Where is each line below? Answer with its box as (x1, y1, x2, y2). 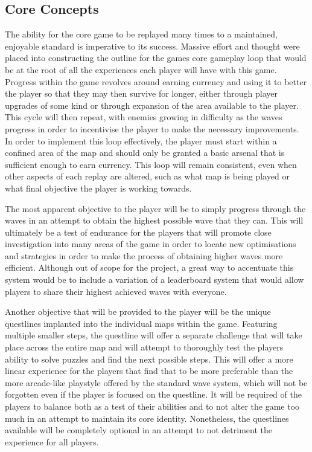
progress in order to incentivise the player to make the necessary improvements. (5, 122, 299, 135)
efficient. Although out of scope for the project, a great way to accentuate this (5, 261, 294, 274)
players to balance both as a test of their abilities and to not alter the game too (5, 400, 300, 413)
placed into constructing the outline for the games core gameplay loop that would (5, 51, 307, 64)
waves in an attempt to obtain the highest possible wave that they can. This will (5, 214, 304, 227)
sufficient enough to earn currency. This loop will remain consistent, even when (5, 158, 297, 170)
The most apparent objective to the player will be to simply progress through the (5, 202, 306, 215)
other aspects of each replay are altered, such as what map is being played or (5, 170, 290, 182)
